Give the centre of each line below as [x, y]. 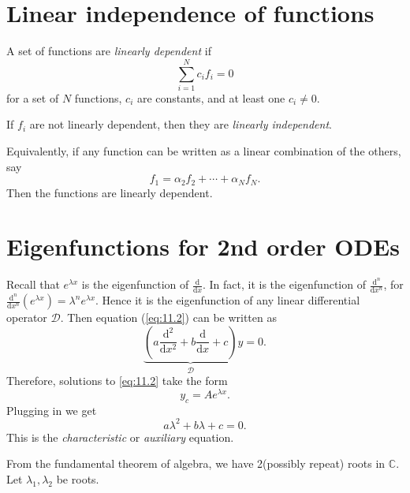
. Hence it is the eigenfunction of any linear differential [228, 300]
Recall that [33, 284]
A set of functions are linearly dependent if [109, 51]
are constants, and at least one [211, 97]
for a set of [33, 97]
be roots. [78, 479]
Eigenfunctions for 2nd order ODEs [203, 246]
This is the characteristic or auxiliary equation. [120, 437]
